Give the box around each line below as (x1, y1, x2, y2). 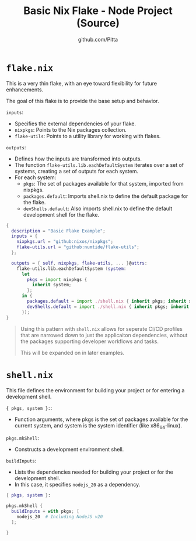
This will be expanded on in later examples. (20, 349, 125, 356)
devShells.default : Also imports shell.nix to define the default (23, 205, 173, 212)
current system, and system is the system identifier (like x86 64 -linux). (14, 422, 183, 430)
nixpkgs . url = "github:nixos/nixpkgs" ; (16, 239, 114, 245)
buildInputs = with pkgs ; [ (11, 508, 80, 515)
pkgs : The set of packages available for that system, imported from (23, 180, 184, 187)
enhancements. (6, 86, 44, 93)
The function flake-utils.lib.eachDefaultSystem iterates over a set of (14, 161, 184, 168)
